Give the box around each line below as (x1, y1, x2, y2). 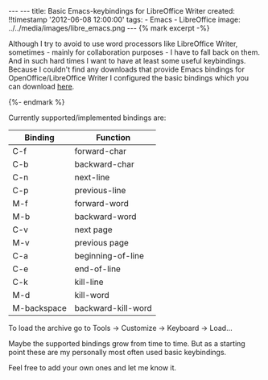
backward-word (74, 211, 137, 222)
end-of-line (74, 263, 121, 275)
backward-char (74, 159, 135, 170)
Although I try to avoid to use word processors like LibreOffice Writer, (8, 39, 238, 48)
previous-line (74, 185, 126, 196)
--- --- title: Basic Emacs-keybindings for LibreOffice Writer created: (8, 6, 236, 15)
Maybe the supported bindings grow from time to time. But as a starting (8, 339, 245, 348)
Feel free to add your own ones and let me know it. (8, 363, 177, 372)
